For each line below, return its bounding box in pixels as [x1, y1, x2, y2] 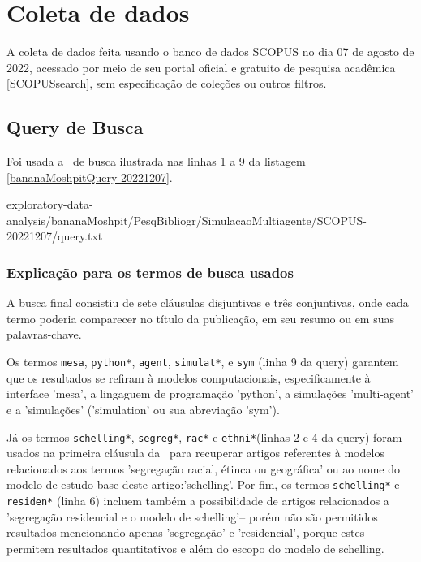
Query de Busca [6, 115, 144, 140]
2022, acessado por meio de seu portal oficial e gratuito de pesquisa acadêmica [6, 58, 396, 76]
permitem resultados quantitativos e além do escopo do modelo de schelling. [6, 539, 384, 556]
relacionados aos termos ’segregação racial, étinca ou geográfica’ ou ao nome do [6, 460, 400, 477]
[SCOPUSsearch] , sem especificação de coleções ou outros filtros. [6, 75, 327, 92]
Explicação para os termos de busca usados [6, 262, 294, 282]
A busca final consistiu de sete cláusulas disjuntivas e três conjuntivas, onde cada [6, 294, 409, 311]
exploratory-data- [6, 196, 93, 213]
